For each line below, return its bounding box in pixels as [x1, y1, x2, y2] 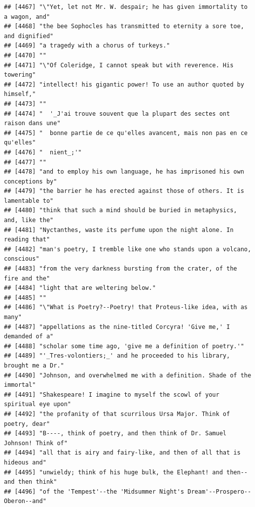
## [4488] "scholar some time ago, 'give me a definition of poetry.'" [4, 342, 244, 350]
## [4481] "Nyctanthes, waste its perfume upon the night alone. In [4, 226, 234, 233]
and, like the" [4, 217, 54, 224]
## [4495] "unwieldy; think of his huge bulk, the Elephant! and [4, 468, 223, 476]
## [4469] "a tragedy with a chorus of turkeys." [4, 42, 170, 49]
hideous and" [4, 459, 46, 466]
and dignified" [4, 32, 54, 40]
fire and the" [4, 275, 50, 282]
